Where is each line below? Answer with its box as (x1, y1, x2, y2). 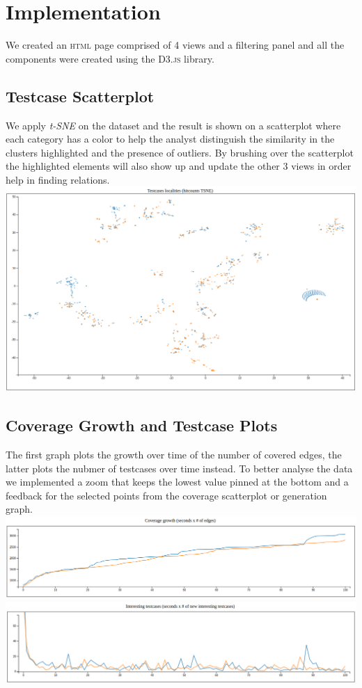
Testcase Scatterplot (6, 85, 155, 106)
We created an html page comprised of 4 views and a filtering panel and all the (6, 38, 345, 52)
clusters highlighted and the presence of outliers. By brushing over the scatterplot (6, 145, 354, 159)
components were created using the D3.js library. (6, 51, 214, 65)
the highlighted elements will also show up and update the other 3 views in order (6, 159, 352, 173)
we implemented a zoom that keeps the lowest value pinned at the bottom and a (6, 474, 349, 489)
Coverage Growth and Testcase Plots (6, 415, 278, 436)
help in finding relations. (6, 172, 110, 186)
